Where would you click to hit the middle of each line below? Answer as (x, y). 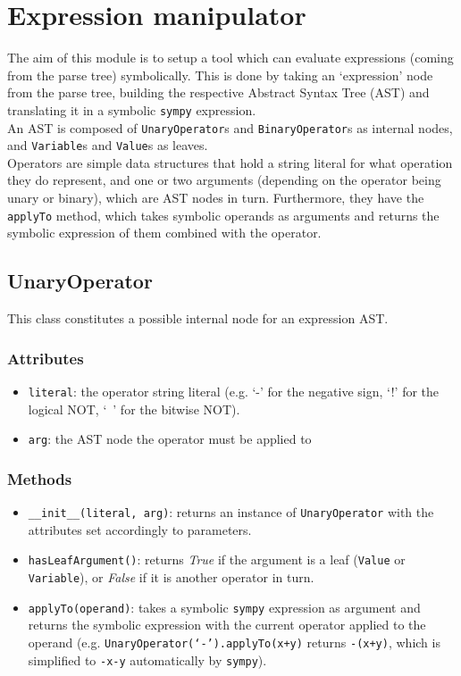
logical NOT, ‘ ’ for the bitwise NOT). (134, 409)
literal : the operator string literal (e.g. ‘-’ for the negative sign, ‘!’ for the (234, 391)
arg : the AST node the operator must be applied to (170, 439)
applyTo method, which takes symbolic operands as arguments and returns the (223, 215)
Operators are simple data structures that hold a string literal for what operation (230, 162)
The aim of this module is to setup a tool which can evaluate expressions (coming (230, 58)
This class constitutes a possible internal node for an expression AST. (198, 318)
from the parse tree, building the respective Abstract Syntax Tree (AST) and (218, 92)
